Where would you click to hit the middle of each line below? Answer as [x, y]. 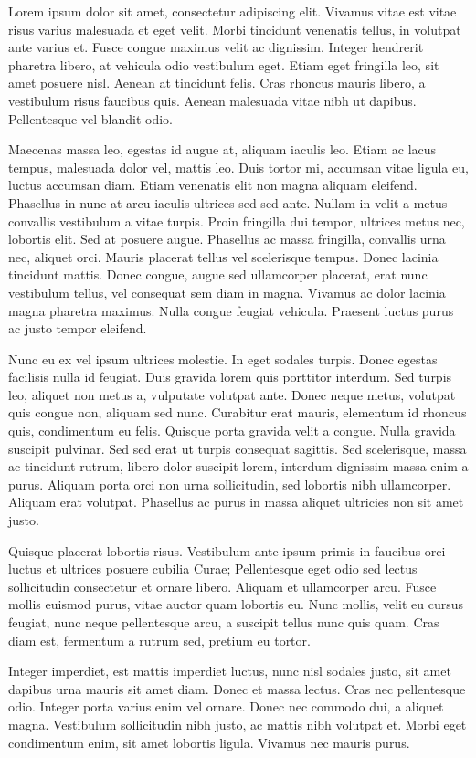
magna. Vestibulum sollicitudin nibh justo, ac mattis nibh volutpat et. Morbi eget [238, 724]
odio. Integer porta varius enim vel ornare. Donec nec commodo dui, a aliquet [226, 706]
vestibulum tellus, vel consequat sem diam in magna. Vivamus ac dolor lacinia [227, 292]
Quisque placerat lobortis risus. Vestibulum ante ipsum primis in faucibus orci [227, 550]
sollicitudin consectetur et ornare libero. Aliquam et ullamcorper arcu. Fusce [222, 586]
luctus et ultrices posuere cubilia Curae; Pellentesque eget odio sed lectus [213, 568]
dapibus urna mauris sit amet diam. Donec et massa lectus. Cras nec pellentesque [237, 688]
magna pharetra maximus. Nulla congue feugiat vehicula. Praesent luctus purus [231, 310]
